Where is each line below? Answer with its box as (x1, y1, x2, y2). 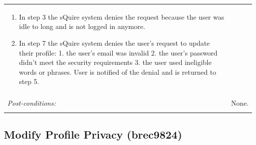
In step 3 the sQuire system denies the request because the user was (19, 11, 224, 22)
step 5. (19, 76, 39, 87)
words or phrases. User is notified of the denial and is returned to (19, 66, 216, 77)
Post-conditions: (7, 98, 56, 108)
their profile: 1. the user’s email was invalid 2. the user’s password (19, 47, 218, 58)
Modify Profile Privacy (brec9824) (4, 127, 182, 142)
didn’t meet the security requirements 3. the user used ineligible (19, 57, 212, 67)
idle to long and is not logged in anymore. (19, 21, 145, 31)
